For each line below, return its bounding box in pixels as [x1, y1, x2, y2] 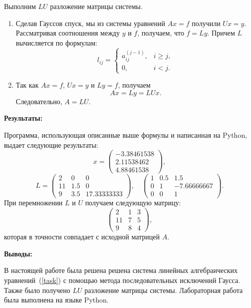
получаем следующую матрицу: [85, 197, 181, 208]
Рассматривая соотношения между [15, 28, 120, 38]
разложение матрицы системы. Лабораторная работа [84, 284, 243, 295]
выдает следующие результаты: [4, 139, 98, 150]
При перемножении [4, 197, 63, 208]
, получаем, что [137, 28, 184, 38]
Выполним [4, 1, 36, 11]
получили [192, 18, 221, 28]
